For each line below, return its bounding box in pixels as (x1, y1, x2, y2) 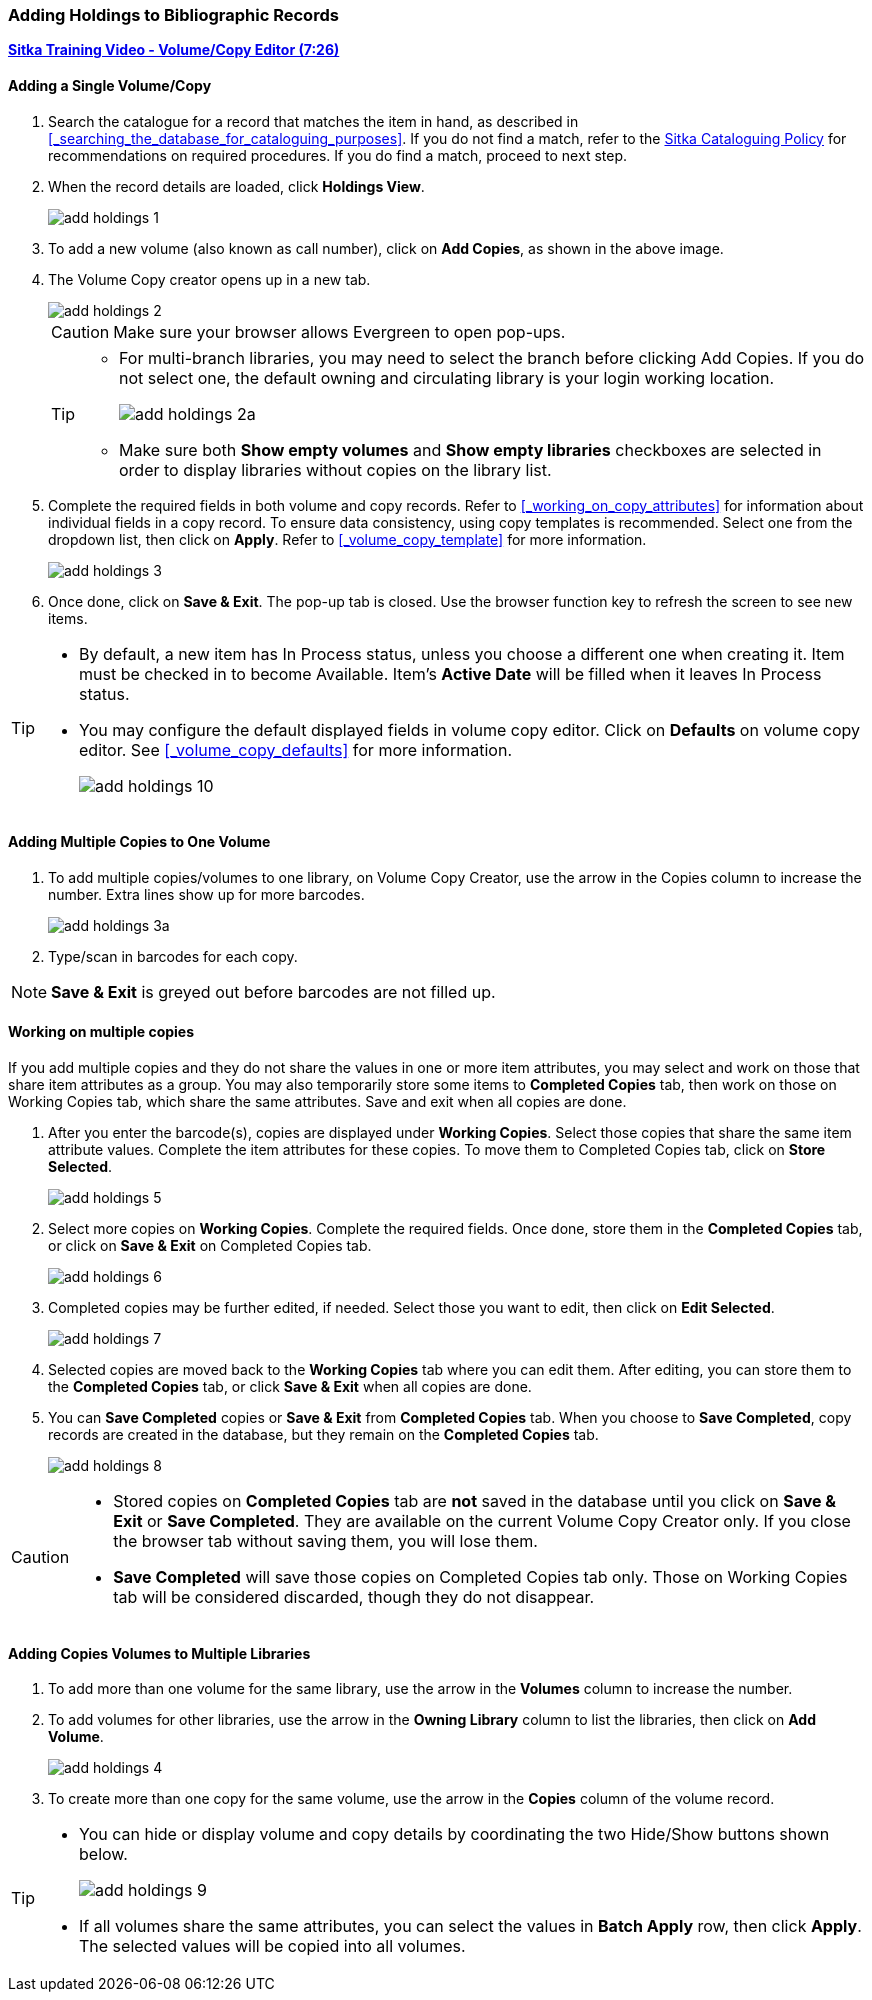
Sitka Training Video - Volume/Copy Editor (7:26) (8, 41, 340, 59)
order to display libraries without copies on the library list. (119, 459, 552, 480)
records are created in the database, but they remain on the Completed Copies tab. (48, 1426, 599, 1444)
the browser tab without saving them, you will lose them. (113, 1531, 538, 1552)
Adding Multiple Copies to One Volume (8, 833, 271, 851)
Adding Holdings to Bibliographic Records (8, 5, 339, 25)
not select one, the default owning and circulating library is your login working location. (119, 367, 775, 388)
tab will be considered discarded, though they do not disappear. (113, 1587, 595, 1608)
